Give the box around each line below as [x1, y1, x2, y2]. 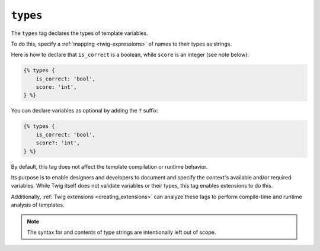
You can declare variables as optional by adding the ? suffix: [11, 107, 159, 114]
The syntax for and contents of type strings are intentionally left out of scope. [27, 229, 216, 236]
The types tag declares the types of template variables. [11, 30, 148, 37]
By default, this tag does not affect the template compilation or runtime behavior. [11, 163, 208, 170]
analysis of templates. [11, 201, 65, 208]
